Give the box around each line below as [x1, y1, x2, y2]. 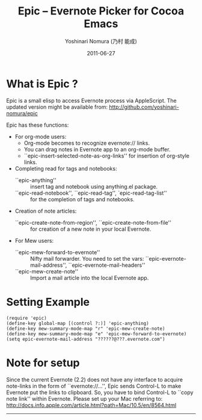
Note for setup [6, 356, 80, 370]
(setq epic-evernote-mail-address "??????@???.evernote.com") [6, 336, 165, 342]
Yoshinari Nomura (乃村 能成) [65, 37, 137, 44]
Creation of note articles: [14, 207, 77, 215]
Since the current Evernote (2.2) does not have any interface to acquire [6, 376, 183, 383]
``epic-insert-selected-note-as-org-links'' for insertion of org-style [23, 152, 190, 159]
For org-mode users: [14, 133, 67, 140]
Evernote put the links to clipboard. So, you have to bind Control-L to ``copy [6, 389, 194, 396]
